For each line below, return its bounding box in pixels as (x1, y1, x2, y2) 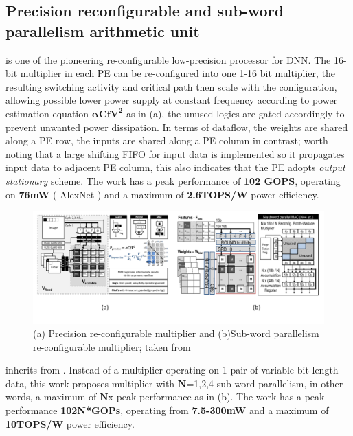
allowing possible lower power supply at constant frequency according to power (5, 93, 338, 107)
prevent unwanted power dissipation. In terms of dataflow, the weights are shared (5, 119, 348, 134)
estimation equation (5, 106, 89, 120)
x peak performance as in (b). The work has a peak (108, 389, 325, 404)
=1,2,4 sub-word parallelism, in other (186, 376, 343, 390)
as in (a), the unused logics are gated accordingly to (126, 106, 345, 120)
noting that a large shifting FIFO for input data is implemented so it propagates (5, 146, 345, 161)
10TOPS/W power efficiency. (5, 416, 135, 431)
